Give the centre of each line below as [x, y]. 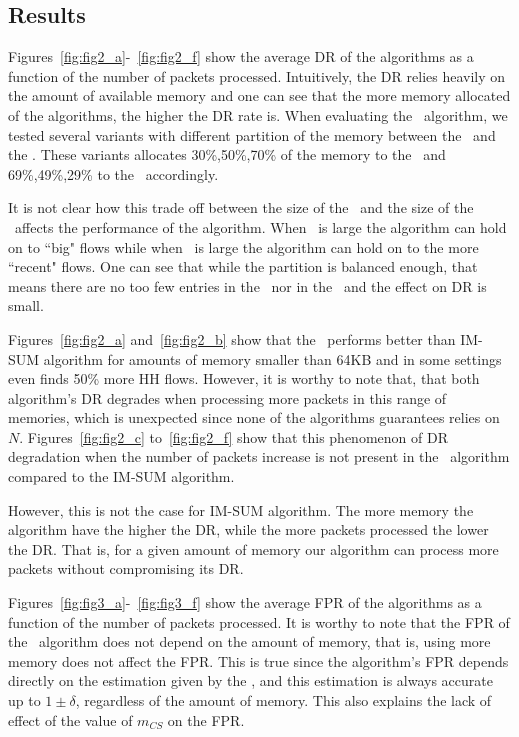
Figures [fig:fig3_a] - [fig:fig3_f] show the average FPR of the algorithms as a [245, 602]
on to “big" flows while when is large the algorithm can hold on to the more [243, 246]
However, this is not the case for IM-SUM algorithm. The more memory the [241, 509]
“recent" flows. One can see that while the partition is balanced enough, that [243, 266]
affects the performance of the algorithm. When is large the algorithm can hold [260, 226]
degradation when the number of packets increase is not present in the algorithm [259, 456]
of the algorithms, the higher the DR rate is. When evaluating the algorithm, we [258, 114]
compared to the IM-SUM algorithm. [121, 476]
